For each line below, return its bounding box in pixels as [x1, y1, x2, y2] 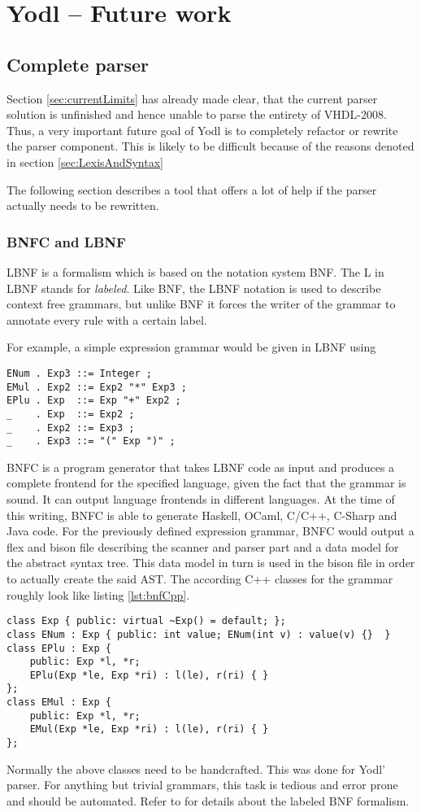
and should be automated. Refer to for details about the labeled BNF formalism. [7, 792, 410, 809]
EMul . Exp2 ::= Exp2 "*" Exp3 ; [7, 381, 187, 393]
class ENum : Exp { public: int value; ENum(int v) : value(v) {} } [7, 628, 391, 640]
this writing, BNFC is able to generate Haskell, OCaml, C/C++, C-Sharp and [7, 506, 397, 523]
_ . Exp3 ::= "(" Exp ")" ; [7, 435, 176, 447]
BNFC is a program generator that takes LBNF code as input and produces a [7, 458, 395, 475]
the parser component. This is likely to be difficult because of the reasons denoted [7, 138, 414, 155]
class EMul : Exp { [7, 696, 111, 709]
